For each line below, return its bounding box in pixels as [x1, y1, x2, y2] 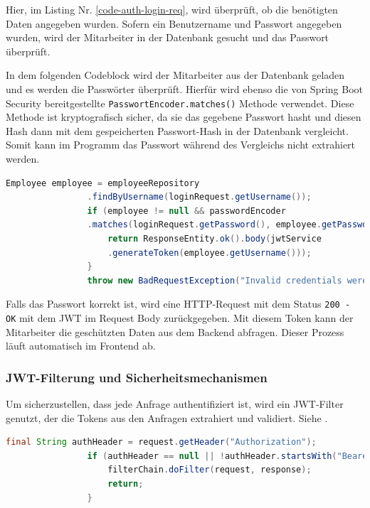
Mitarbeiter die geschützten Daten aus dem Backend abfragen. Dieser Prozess [6, 324, 344, 339]
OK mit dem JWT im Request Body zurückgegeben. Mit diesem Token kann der [6, 310, 354, 325]
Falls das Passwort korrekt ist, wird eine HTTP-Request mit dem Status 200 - [6, 296, 351, 311]
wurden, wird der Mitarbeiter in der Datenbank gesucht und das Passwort [6, 30, 329, 45]
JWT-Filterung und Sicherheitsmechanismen [6, 368, 268, 386]
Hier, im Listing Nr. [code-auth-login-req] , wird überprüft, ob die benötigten [6, 2, 338, 16]
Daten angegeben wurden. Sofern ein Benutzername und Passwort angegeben [6, 16, 342, 31]
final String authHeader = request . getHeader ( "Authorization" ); [6, 437, 317, 448]
